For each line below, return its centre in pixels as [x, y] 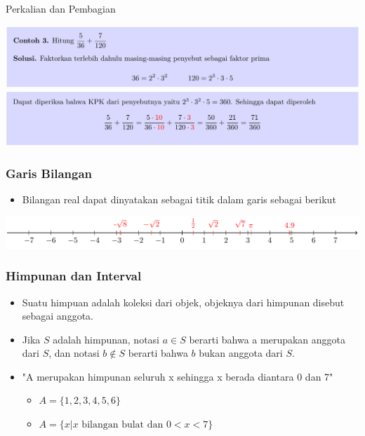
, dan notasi [74, 353]
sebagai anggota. [58, 316]
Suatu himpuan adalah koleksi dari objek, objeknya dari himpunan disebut [183, 302]
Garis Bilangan [49, 173]
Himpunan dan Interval [74, 276]
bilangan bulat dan [122, 425]
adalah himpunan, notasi [106, 339]
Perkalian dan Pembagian [61, 8]
